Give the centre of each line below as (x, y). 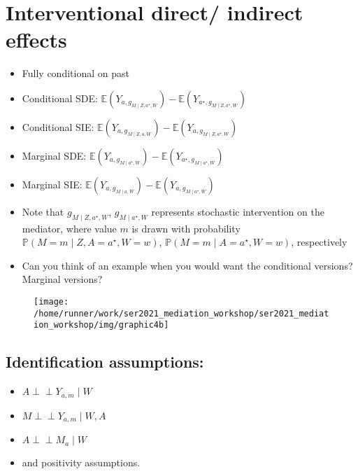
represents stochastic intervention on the (238, 211)
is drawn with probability (186, 228)
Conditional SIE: (58, 126)
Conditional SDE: (60, 98)
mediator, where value (69, 228)
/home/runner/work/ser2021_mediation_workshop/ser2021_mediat (181, 313)
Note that (43, 211)
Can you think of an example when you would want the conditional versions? (187, 265)
